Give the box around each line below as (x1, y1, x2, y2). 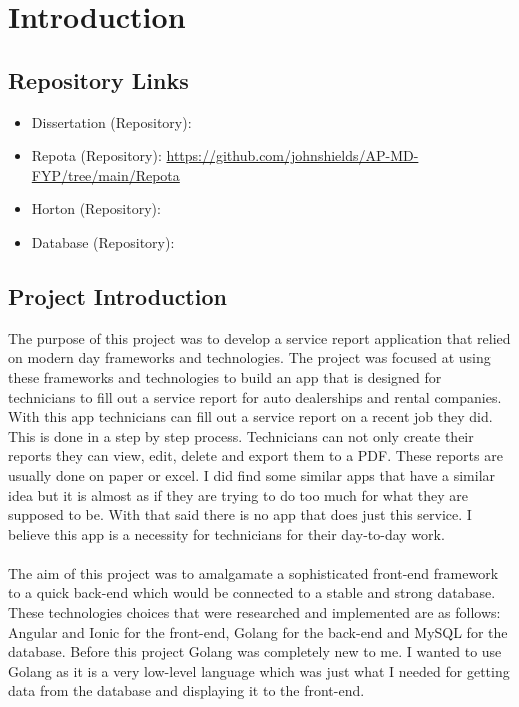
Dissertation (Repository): (31, 111, 192, 132)
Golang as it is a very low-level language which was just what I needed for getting (8, 660, 510, 681)
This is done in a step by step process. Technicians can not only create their (8, 425, 474, 446)
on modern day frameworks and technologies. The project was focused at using (8, 347, 491, 368)
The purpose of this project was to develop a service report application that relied (8, 327, 511, 348)
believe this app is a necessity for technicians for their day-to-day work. (8, 523, 445, 544)
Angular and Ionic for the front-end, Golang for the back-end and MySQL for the (8, 621, 508, 642)
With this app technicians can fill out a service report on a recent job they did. (8, 406, 493, 427)
